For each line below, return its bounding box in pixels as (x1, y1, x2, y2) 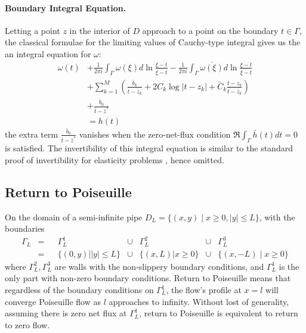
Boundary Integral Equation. (5, 1, 126, 14)
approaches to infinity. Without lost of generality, (109, 295, 289, 307)
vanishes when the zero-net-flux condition (79, 127, 231, 140)
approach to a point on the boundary (142, 24, 279, 36)
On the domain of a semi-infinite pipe (5, 210, 143, 223)
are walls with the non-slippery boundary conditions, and (54, 260, 264, 272)
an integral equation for (5, 47, 91, 60)
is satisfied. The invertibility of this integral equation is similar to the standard (5, 142, 293, 154)
